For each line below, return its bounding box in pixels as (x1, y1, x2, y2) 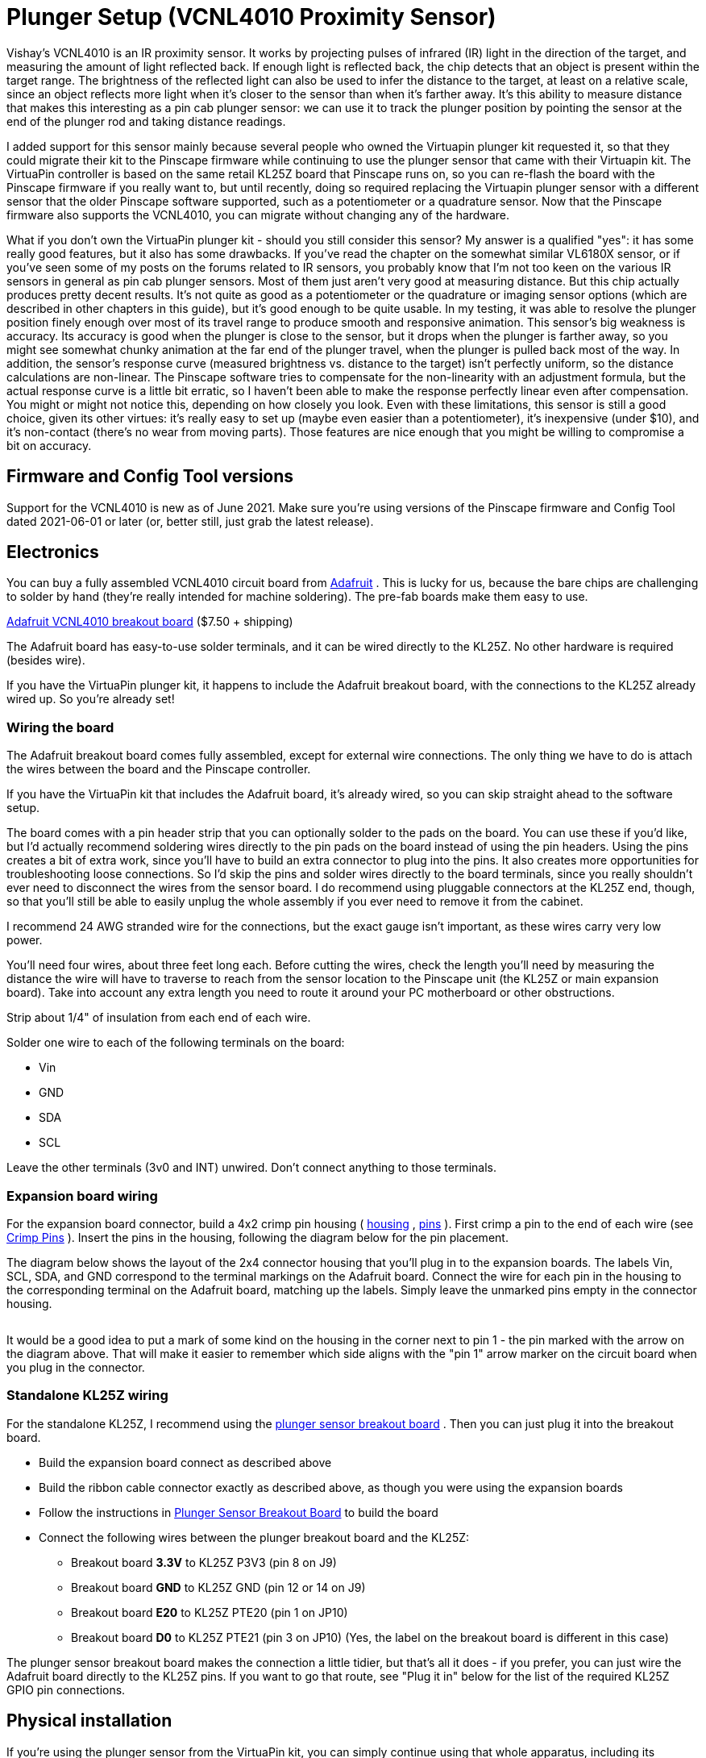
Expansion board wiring (6, 1187, 158, 1204)
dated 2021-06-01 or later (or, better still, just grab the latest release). (6, 514, 374, 528)
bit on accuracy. (6, 438, 92, 452)
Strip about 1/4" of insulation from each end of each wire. (6, 1010, 311, 1025)
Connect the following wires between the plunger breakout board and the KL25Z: (39, 1530, 470, 1544)
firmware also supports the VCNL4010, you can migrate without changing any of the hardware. (6, 207, 509, 222)
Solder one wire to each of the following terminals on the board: (6, 1035, 345, 1050)
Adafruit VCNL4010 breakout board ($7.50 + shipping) (6, 614, 293, 629)
